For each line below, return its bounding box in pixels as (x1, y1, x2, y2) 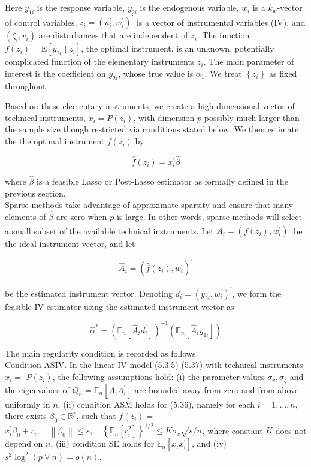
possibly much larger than (204, 111, 300, 123)
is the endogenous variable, (140, 1, 239, 13)
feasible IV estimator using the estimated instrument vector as (5, 300, 234, 312)
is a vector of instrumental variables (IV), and (136, 16, 306, 28)
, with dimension (133, 111, 195, 123)
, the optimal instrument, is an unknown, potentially (81, 42, 274, 55)
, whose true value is (118, 67, 194, 79)
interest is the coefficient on (5, 67, 106, 79)
